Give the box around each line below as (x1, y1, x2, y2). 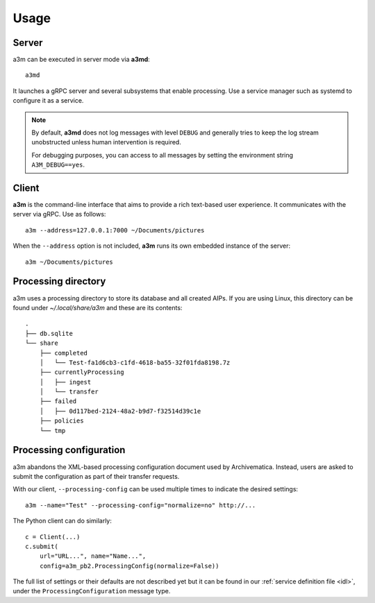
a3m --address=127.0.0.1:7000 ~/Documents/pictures (25, 226, 205, 234)
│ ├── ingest (39, 378, 92, 386)
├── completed (39, 349, 88, 357)
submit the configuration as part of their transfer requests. (12, 472, 180, 480)
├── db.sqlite (25, 330, 73, 337)
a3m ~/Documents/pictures (25, 257, 114, 266)
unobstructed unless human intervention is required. (31, 138, 182, 146)
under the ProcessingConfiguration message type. (12, 587, 171, 595)
